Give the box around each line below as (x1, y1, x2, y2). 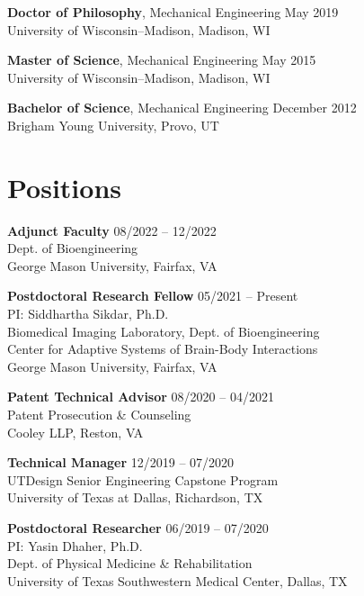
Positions (7, 168, 122, 205)
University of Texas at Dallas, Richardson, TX (7, 488, 263, 507)
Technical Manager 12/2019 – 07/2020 (7, 453, 235, 472)
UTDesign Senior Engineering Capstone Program (7, 470, 279, 489)
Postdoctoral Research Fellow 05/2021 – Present (7, 286, 298, 305)
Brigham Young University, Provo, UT (7, 115, 219, 134)
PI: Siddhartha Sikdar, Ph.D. (7, 304, 169, 323)
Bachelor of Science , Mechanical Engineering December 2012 (7, 98, 357, 117)
